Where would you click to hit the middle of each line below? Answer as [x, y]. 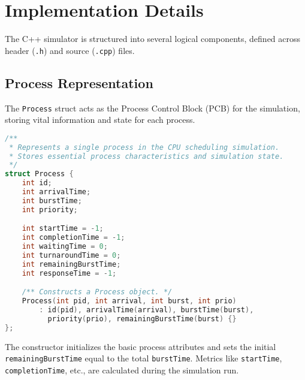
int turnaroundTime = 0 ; [71, 255]
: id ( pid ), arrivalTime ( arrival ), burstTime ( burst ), [147, 310]
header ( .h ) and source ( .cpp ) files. [70, 50]
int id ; [37, 183]
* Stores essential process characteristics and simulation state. [147, 156]
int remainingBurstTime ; [71, 264]
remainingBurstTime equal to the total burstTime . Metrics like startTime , [144, 358]
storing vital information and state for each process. [100, 120]
